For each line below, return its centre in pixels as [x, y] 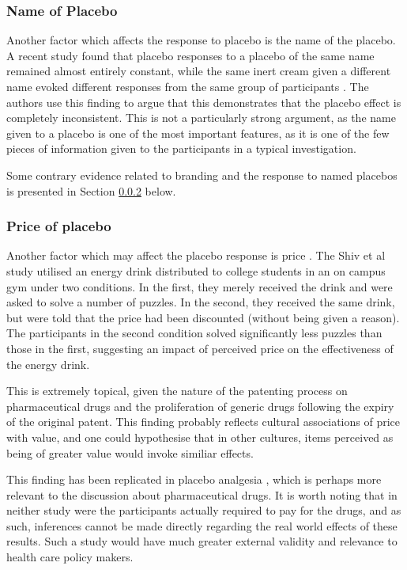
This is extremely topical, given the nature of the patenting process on [177, 391]
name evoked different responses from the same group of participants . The [188, 86]
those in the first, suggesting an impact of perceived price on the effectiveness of [200, 348]
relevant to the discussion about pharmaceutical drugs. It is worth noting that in [202, 494]
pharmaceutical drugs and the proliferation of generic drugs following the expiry [200, 406]
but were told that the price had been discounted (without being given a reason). [203, 317]
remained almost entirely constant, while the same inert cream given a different [199, 71]
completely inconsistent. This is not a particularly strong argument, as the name [201, 118]
